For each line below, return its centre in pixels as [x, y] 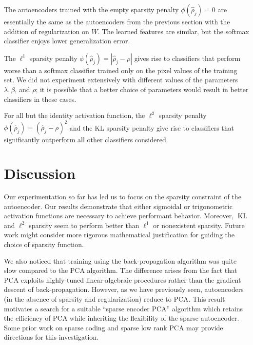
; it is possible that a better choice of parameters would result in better [142, 89]
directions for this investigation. [51, 337]
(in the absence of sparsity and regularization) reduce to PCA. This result [115, 298]
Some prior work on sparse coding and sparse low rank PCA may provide [114, 327]
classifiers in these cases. [40, 99]
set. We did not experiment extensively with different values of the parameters [121, 80]
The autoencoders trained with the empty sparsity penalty [91, 9]
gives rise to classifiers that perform [187, 58]
